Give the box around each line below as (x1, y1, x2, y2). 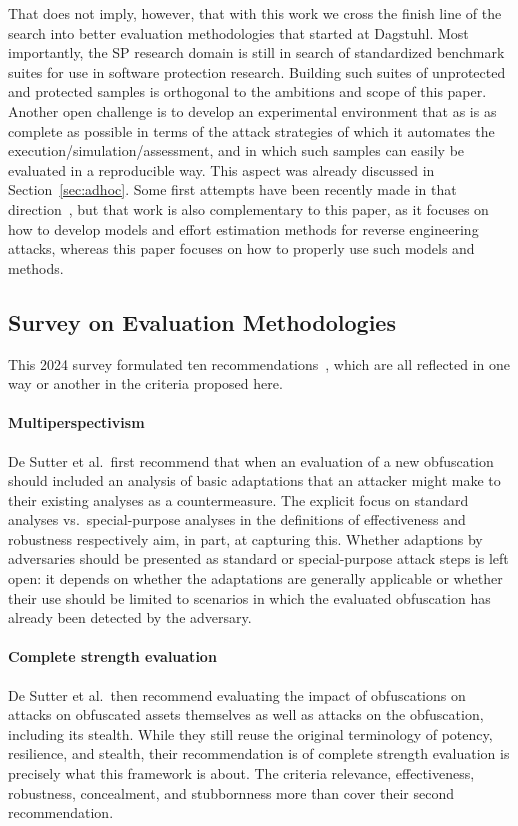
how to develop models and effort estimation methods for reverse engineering (8, 218, 479, 239)
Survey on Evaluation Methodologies (8, 306, 396, 337)
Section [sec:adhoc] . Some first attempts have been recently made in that (8, 179, 457, 200)
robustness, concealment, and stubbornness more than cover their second (8, 782, 454, 803)
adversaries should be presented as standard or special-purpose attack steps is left (8, 548, 509, 569)
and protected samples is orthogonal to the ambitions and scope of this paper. (8, 81, 487, 102)
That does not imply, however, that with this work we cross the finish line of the (8, 3, 502, 23)
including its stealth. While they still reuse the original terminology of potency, (8, 723, 493, 744)
